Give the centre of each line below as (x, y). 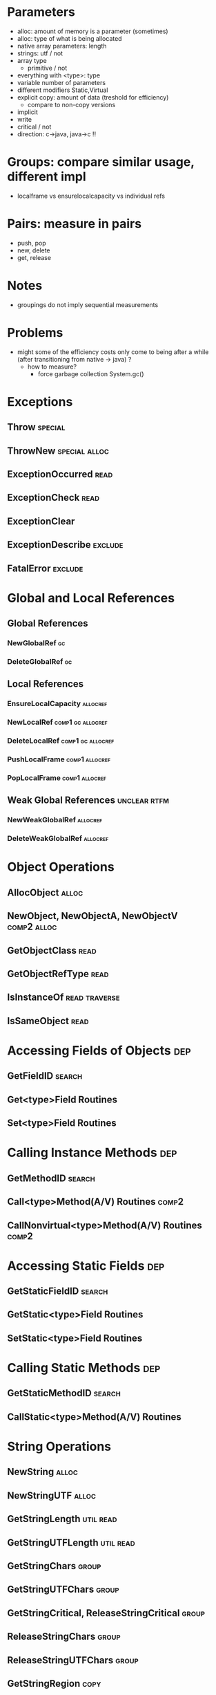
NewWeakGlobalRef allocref (55, 820)
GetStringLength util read (62, 1519)
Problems (35, 332)
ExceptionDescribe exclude (65, 545)
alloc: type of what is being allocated (69, 38)
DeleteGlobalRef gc (40, 662)
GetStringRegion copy (54, 1684)
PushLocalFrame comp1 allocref (59, 759)
